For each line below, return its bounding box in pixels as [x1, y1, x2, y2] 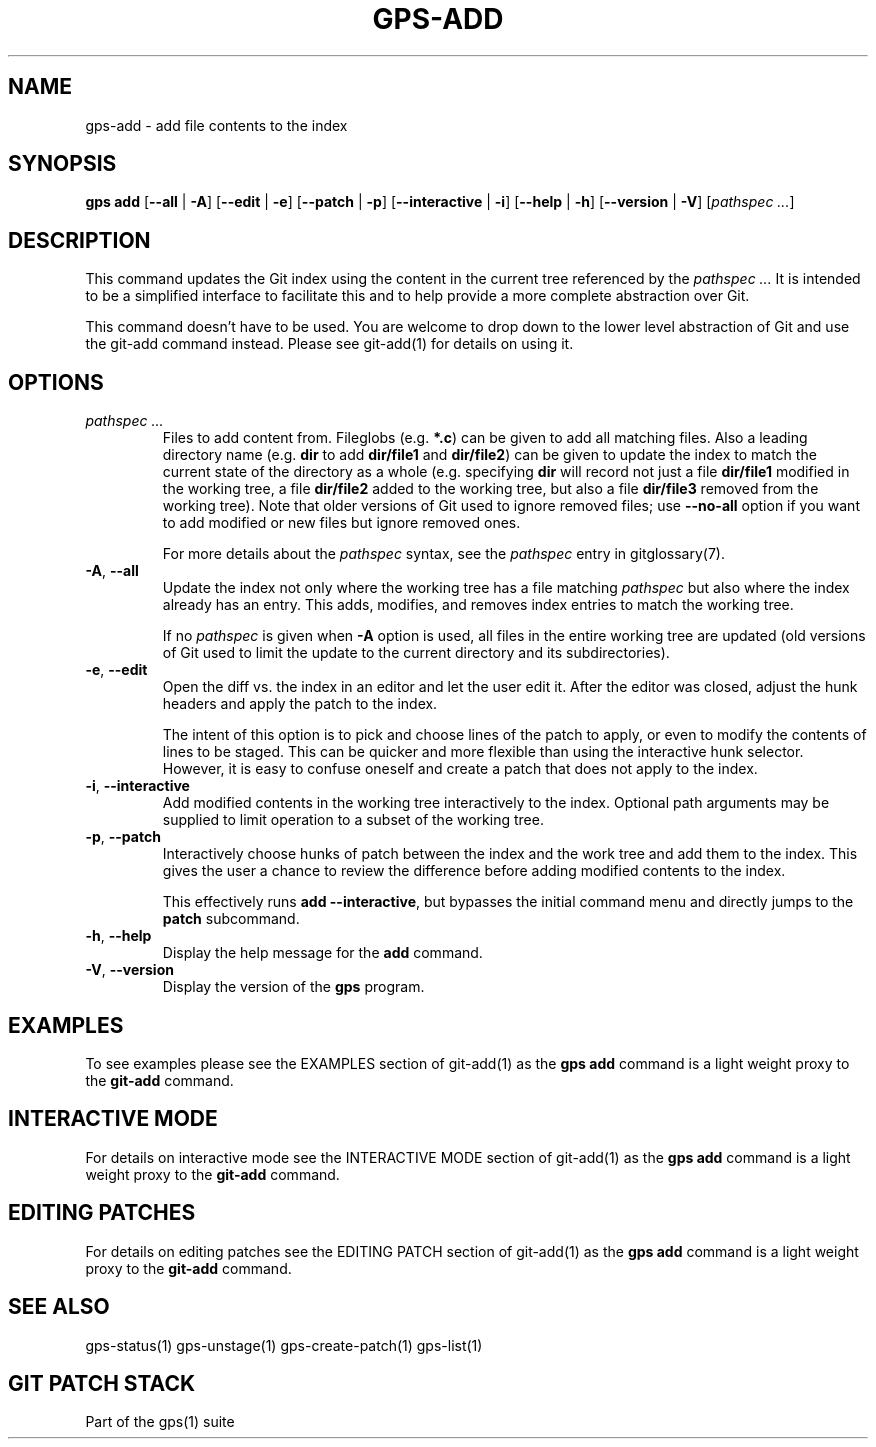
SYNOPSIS [8, 151, 117, 177]
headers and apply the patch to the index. [162, 695, 438, 713]
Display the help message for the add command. [162, 944, 483, 962]
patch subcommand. [162, 910, 300, 928]
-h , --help [85, 927, 152, 945]
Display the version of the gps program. [162, 978, 425, 996]
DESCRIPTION [8, 227, 151, 253]
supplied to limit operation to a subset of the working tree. [162, 811, 544, 829]
